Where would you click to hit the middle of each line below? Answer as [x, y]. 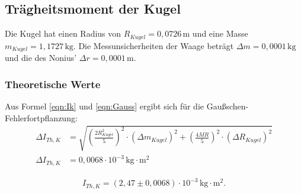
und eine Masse [220, 33]
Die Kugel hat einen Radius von [63, 33]
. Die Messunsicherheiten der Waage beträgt [153, 45]
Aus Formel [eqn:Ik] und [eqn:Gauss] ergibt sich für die [105, 106]
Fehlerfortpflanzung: [41, 117]
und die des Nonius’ [41, 58]
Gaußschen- [228, 106]
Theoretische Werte [53, 84]
